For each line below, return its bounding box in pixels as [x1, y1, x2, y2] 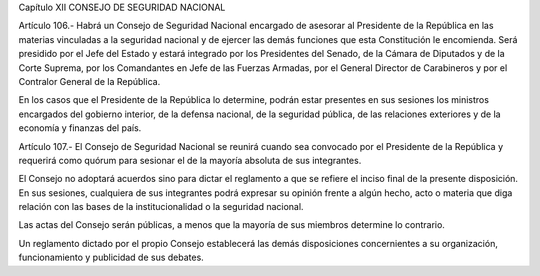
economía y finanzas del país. [18, 122, 142, 134]
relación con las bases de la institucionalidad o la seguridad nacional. [18, 201, 304, 213]
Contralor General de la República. [18, 75, 161, 87]
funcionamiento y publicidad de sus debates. [18, 251, 204, 264]
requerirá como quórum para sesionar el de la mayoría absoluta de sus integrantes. [18, 154, 362, 166]
